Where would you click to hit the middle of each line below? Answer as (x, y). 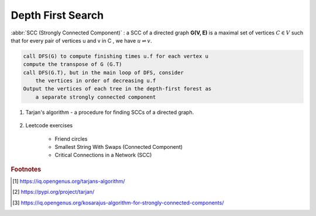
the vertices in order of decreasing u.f (96, 81)
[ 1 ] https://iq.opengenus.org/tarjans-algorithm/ (69, 182)
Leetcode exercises (49, 126)
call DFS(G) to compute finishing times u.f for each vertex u (116, 56)
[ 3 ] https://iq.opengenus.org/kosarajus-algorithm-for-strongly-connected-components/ (118, 203)
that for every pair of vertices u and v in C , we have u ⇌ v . (81, 40)
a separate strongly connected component (96, 97)
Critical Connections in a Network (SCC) (103, 155)
